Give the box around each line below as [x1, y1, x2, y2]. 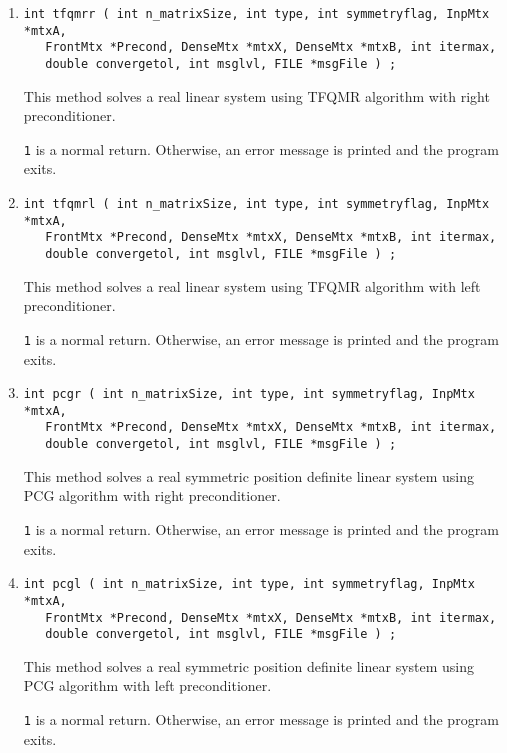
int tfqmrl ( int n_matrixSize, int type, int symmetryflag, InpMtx [23, 197, 490, 212]
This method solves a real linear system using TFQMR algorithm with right [23, 85, 490, 106]
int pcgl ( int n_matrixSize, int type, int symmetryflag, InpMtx [23, 577, 475, 592]
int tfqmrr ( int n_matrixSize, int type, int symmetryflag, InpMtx [23, 7, 490, 21]
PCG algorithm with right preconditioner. [23, 485, 281, 506]
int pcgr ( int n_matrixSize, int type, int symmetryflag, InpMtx [23, 387, 475, 402]
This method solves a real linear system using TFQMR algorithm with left [23, 275, 481, 296]
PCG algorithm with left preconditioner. [23, 675, 272, 696]
